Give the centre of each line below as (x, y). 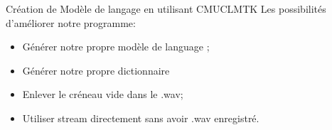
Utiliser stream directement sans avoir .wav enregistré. (141, 118)
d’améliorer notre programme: (71, 22)
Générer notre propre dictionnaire (96, 70)
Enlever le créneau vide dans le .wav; (103, 94)
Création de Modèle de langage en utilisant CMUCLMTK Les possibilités (166, 9)
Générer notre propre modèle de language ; (116, 47)
